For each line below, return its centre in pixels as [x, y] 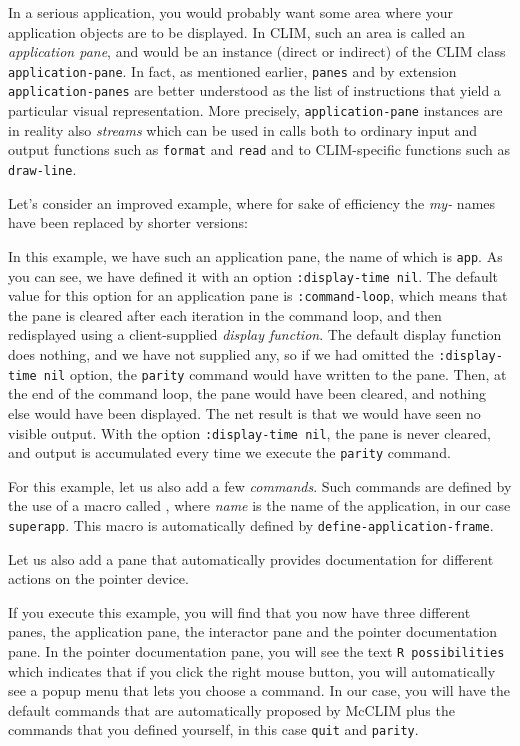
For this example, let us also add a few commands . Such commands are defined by [260, 485]
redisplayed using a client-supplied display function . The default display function [255, 334]
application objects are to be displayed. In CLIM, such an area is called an [237, 31]
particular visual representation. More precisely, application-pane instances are [255, 110]
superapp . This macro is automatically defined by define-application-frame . [251, 525]
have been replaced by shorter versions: [128, 222]
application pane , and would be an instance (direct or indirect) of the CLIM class [257, 51]
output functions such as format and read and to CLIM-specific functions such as [259, 149]
